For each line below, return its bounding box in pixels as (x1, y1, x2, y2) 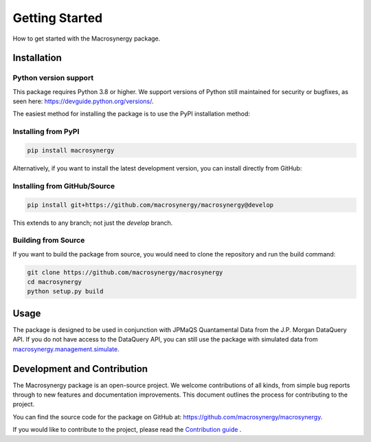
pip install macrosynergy (27, 146, 115, 155)
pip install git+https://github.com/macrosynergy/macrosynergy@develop (27, 201, 274, 209)
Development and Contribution (12, 363, 148, 375)
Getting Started (12, 10, 103, 25)
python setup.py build (27, 287, 104, 296)
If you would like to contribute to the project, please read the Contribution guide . (12, 426, 242, 434)
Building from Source (12, 236, 85, 245)
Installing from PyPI (12, 127, 80, 137)
